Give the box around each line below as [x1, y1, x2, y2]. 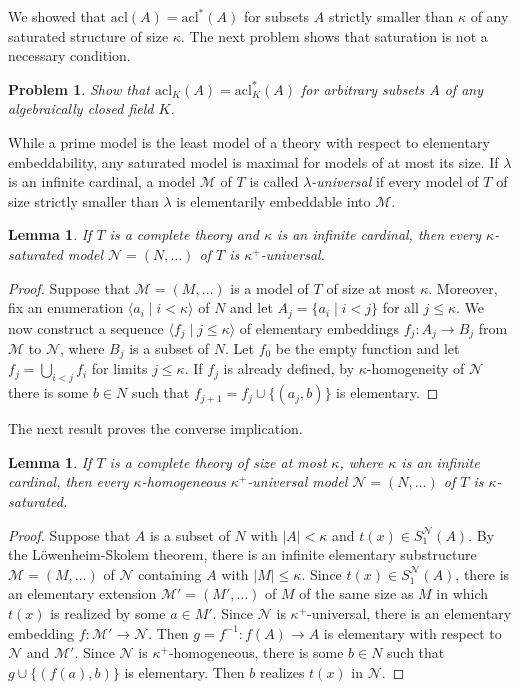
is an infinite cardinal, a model [8, 171, 196, 192]
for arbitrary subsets [301, 78, 425, 99]
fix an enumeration [8, 297, 124, 318]
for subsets [243, 6, 310, 26]
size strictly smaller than [8, 190, 159, 211]
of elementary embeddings [239, 317, 399, 338]
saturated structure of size [8, 25, 169, 46]
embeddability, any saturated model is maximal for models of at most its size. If [8, 151, 499, 172]
